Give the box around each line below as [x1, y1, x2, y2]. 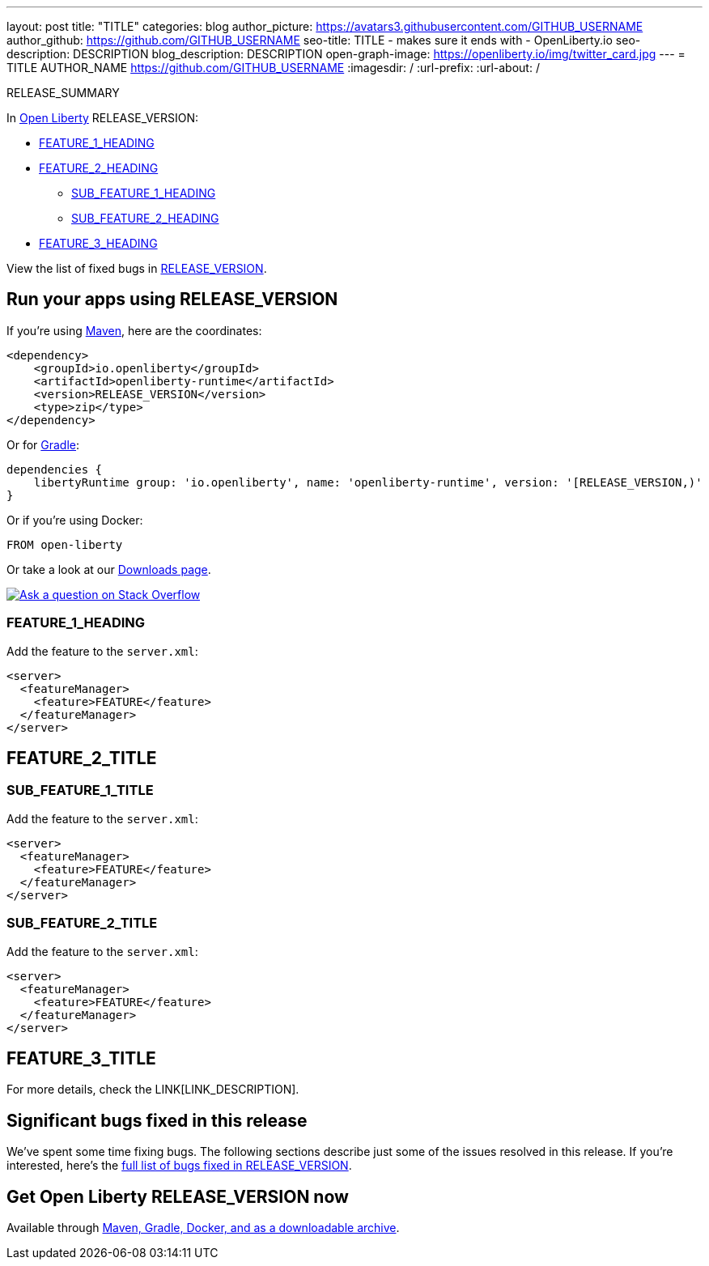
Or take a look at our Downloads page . [6, 562, 211, 576]
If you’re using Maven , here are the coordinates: [6, 323, 262, 338]
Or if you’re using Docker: [6, 512, 143, 527]
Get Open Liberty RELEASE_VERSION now [6, 1186, 349, 1207]
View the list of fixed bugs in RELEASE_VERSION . [6, 261, 267, 275]
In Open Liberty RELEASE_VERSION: [6, 111, 199, 125]
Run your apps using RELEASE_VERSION [6, 289, 338, 310]
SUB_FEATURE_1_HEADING [71, 186, 216, 200]
